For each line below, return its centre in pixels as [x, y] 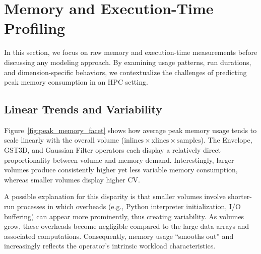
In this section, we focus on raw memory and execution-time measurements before [131, 52]
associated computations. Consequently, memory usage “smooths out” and [119, 236]
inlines [134, 141]
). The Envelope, [226, 140]
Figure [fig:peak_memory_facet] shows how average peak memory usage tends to [130, 130]
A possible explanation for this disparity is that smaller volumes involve [115, 196]
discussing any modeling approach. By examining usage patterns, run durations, [128, 62]
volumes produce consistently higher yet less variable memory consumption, [121, 170]
